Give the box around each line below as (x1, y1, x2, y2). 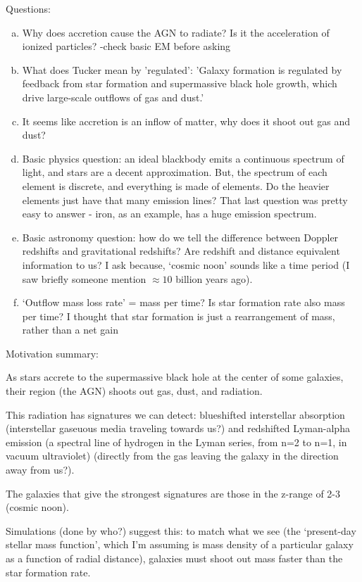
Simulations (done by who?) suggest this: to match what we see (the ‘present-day (6, 523, 356, 538)
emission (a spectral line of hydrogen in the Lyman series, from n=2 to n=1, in (6, 434, 347, 449)
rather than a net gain (22, 322, 119, 337)
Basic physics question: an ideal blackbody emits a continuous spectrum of (22, 151, 344, 165)
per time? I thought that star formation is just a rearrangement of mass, (22, 308, 335, 323)
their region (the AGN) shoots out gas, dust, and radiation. (6, 384, 263, 398)
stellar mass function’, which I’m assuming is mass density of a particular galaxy (6, 537, 354, 552)
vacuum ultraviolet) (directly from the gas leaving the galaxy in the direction (6, 448, 339, 463)
